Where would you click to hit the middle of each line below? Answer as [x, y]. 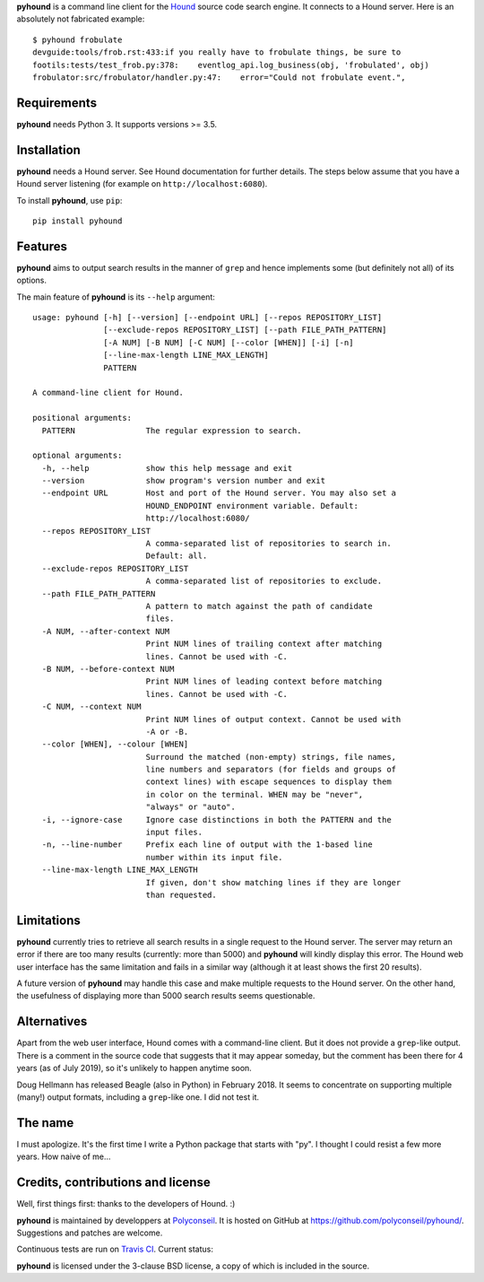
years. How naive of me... [64, 1156]
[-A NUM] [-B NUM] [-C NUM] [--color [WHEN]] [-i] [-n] [229, 342]
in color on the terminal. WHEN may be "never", [255, 794]
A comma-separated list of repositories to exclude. [264, 581]
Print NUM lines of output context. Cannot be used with [273, 719]
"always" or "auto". [191, 807]
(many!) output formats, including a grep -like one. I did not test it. [138, 1097]
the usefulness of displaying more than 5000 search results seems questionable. [166, 996]
